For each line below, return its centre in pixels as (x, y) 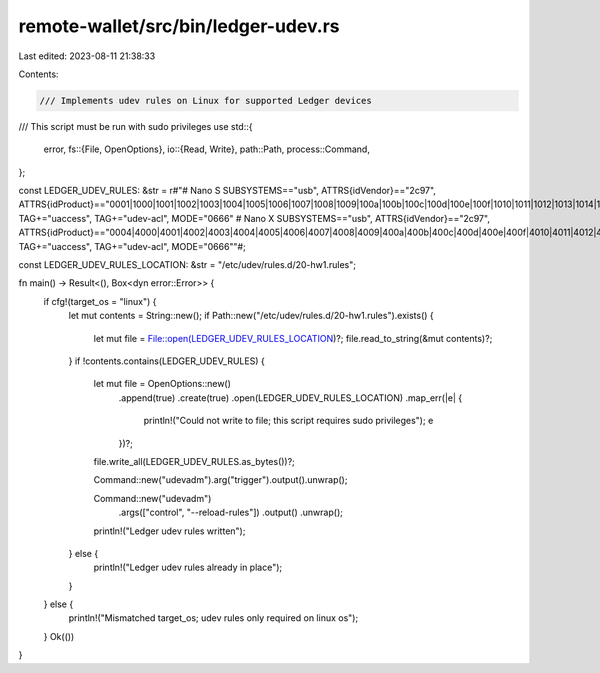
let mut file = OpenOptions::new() (162, 384)
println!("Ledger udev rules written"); (169, 531)
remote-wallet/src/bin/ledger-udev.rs (179, 26)
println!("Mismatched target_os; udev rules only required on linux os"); (213, 618)
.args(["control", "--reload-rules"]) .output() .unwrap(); (231, 512)
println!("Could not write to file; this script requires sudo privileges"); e (288, 421)
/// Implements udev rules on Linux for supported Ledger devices (205, 100)
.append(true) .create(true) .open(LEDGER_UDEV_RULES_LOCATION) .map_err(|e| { (290, 397)
